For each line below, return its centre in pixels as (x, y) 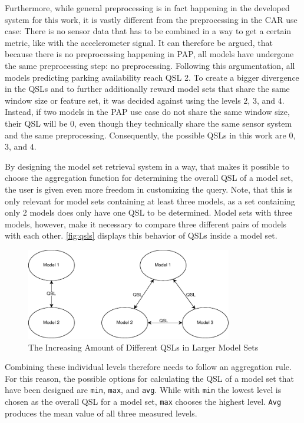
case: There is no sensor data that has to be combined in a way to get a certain (148, 31)
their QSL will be (36, 123)
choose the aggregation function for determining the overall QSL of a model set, (149, 178)
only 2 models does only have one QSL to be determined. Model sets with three (149, 212)
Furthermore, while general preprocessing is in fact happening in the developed (147, 8)
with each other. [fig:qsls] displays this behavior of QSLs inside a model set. (141, 235)
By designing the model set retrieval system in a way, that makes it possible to (147, 166)
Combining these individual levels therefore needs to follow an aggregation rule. (148, 367)
